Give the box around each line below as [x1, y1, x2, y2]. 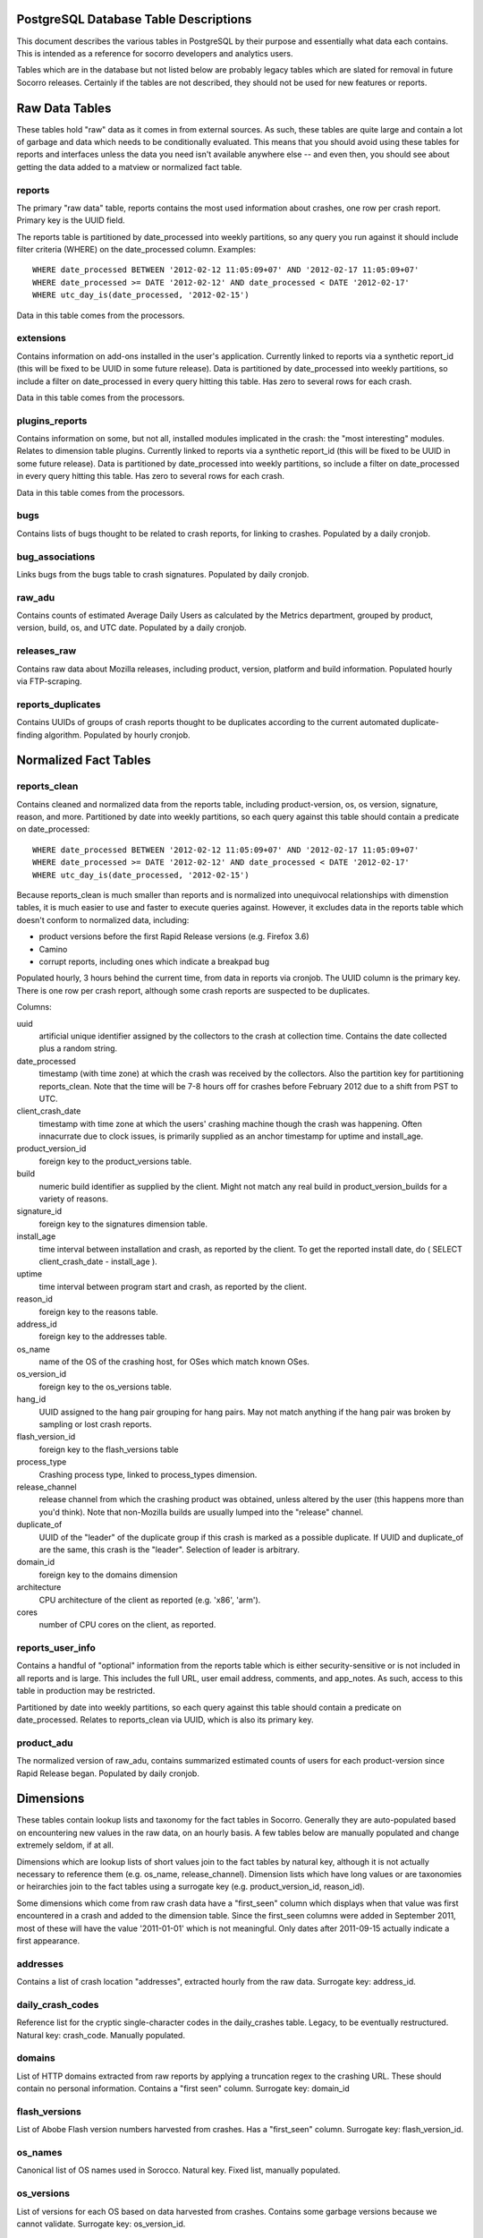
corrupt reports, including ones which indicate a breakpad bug [38, 956, 270, 967]
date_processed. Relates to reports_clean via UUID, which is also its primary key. [16, 1714, 314, 1725]
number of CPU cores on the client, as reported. [38, 1619, 216, 1630]
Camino [38, 944, 68, 954]
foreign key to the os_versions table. [38, 1381, 172, 1392]
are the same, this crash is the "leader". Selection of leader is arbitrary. [38, 1544, 300, 1555]
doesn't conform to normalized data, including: [16, 914, 190, 926]
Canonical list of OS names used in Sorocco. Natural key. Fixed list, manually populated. [16, 2165, 341, 2175]
